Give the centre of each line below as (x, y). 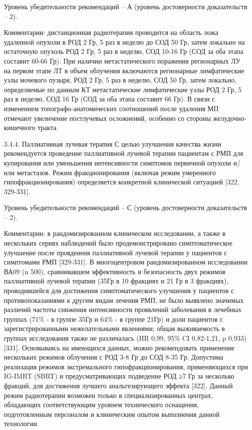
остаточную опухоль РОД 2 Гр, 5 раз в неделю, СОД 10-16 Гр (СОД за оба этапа (124, 51)
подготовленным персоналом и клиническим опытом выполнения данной (112, 414)
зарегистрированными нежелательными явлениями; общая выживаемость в (114, 328)
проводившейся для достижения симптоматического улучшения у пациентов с (119, 290)
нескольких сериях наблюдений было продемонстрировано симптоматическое (118, 243)
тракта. (48, 127)
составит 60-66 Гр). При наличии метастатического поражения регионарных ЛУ (122, 60)
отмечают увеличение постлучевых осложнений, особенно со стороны (107, 118)
